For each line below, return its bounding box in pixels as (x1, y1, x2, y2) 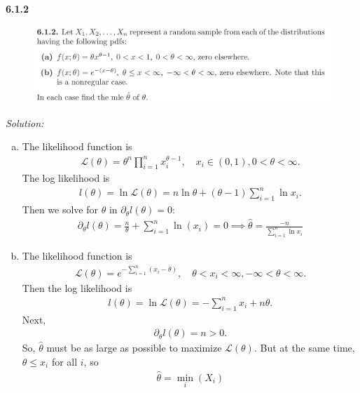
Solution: (6, 115, 44, 130)
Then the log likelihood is (22, 280, 132, 295)
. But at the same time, (254, 340, 355, 355)
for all (51, 354, 78, 368)
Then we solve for (22, 202, 99, 217)
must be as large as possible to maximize (46, 340, 222, 355)
